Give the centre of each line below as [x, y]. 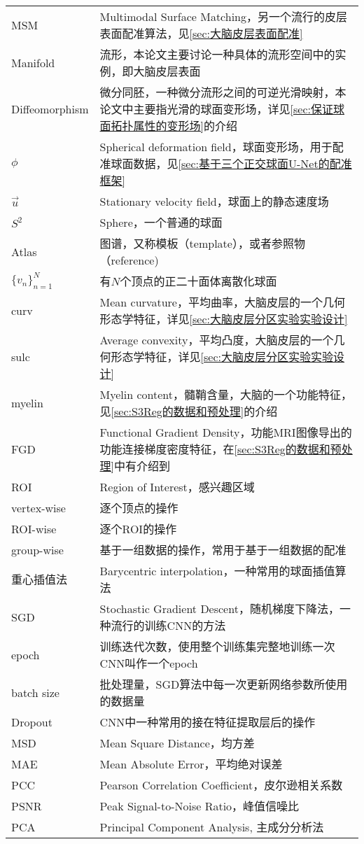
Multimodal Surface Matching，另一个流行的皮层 [224, 16]
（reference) [129, 260]
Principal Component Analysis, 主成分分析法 [212, 827]
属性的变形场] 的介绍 [185, 126]
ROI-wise [34, 528]
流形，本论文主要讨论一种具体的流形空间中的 [217, 54]
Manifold [33, 62]
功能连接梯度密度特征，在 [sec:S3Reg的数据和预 [220, 449]
